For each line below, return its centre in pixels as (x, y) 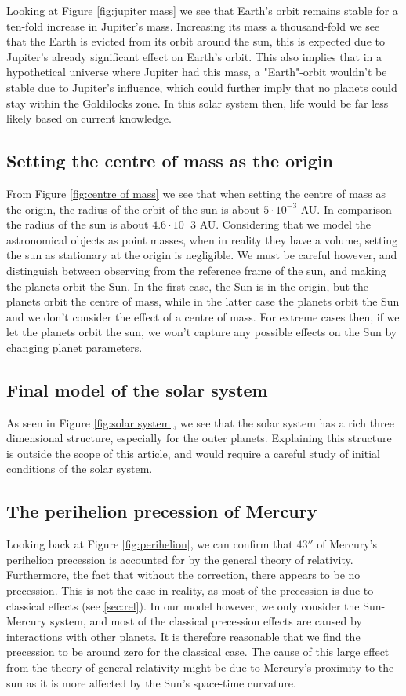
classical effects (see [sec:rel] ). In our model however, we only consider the (183, 605)
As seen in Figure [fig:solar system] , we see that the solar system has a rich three (200, 422)
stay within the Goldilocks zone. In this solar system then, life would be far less (198, 103)
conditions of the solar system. (80, 469)
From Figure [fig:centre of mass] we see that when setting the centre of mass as (196, 193)
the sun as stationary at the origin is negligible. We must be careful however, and (202, 255)
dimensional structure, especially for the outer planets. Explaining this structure (199, 438)
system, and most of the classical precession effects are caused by (206, 621)
